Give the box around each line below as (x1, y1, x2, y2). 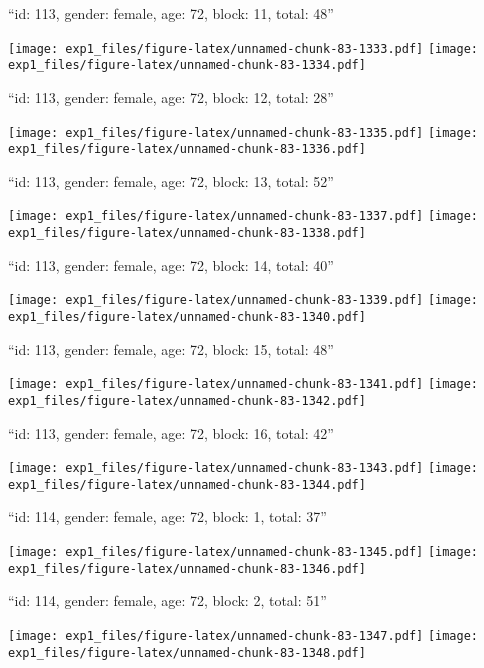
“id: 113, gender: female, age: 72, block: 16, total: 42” (8, 422, 334, 443)
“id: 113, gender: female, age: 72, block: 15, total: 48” (8, 338, 334, 359)
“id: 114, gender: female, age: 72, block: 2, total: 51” (8, 590, 327, 611)
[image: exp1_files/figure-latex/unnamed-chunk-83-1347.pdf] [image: (8, 628, 479, 643)
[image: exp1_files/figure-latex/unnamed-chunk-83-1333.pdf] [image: (8, 41, 479, 56)
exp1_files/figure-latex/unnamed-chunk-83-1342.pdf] (8, 393, 366, 408)
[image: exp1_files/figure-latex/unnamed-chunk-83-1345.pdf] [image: (8, 545, 479, 560)
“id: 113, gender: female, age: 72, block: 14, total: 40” (8, 254, 334, 275)
